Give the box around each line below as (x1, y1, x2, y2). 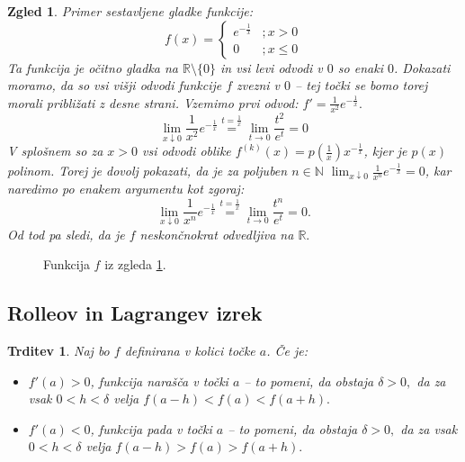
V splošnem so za (7, 141, 103, 160)
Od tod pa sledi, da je (7, 224, 125, 243)
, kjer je (363, 141, 407, 160)
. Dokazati (393, 58, 451, 77)
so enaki (337, 58, 383, 77)
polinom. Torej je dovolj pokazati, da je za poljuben (7, 161, 288, 180)
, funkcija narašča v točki (90, 371, 228, 390)
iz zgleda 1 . (104, 255, 166, 274)
